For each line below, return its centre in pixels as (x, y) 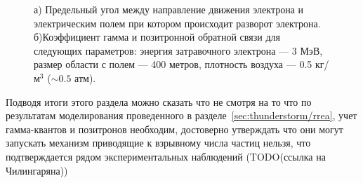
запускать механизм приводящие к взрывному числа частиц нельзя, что (158, 143)
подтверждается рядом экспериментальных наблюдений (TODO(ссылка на (166, 156)
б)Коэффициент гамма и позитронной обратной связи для (157, 37)
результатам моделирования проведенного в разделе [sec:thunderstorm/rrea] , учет (181, 115)
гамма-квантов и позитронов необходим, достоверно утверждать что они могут (174, 129)
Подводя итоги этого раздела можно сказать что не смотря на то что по (159, 101)
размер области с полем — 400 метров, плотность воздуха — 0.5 (173, 64)
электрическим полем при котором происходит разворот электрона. (177, 23)
